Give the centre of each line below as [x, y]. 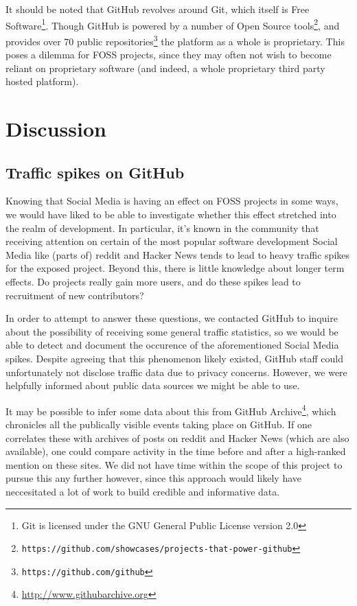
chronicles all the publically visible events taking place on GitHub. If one [159, 424]
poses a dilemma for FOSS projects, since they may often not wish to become [169, 55]
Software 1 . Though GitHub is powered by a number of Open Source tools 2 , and [173, 24]
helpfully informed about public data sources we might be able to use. [153, 385]
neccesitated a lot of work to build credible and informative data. [143, 491]
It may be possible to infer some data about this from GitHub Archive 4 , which [171, 410]
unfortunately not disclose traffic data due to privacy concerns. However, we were [176, 372]
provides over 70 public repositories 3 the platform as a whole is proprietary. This [175, 40]
